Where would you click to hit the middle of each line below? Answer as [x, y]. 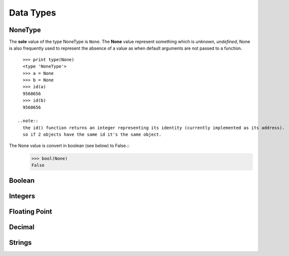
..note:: [28, 121]
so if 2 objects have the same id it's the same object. [92, 135]
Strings [20, 243]
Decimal [22, 227]
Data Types [32, 13]
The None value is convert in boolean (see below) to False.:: [69, 146]
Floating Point [30, 212]
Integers [22, 196]
